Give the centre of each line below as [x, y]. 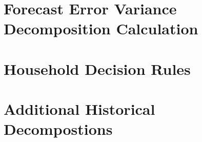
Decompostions [58, 129]
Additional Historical [79, 109]
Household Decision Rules [97, 68]
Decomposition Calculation [101, 28]
